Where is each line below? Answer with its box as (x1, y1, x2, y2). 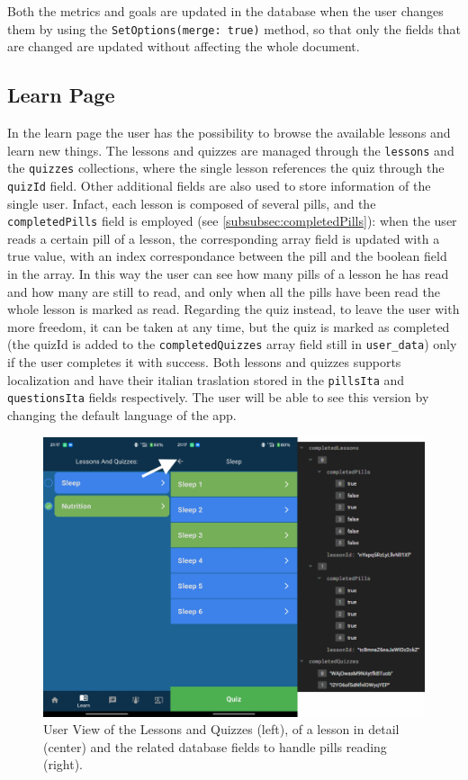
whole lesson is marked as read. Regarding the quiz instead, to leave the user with (7, 300, 460, 318)
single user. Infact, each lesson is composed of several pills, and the (7, 193, 376, 212)
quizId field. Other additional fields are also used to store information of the (7, 175, 431, 194)
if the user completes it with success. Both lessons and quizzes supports (7, 353, 401, 372)
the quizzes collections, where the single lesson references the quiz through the (7, 158, 445, 177)
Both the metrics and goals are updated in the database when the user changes (7, 2, 444, 20)
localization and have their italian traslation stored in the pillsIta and (7, 370, 405, 389)
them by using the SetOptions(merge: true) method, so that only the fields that (7, 19, 462, 38)
